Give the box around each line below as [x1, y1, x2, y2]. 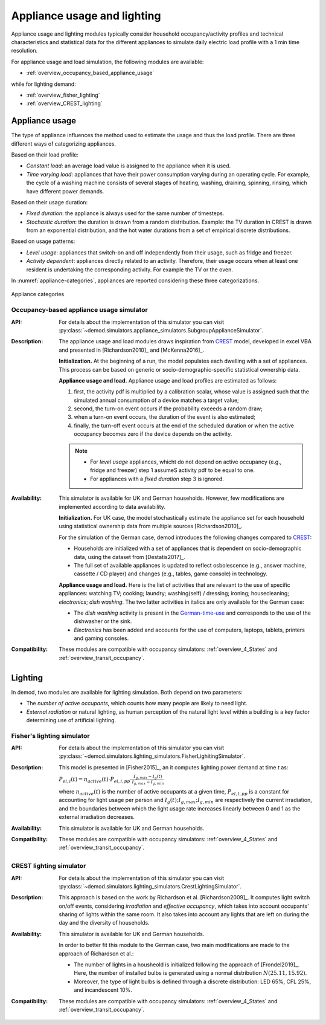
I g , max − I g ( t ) [133, 774, 162, 780]
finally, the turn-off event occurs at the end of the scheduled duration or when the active [74, 422, 294, 429]
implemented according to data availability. [59, 503, 166, 510]
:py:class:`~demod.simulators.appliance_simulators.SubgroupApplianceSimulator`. [59, 326, 264, 334]
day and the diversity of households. [59, 919, 150, 926]
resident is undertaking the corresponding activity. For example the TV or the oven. [26, 266, 234, 273]
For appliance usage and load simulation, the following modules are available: [11, 58, 204, 65]
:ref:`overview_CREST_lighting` [26, 100, 103, 107]
